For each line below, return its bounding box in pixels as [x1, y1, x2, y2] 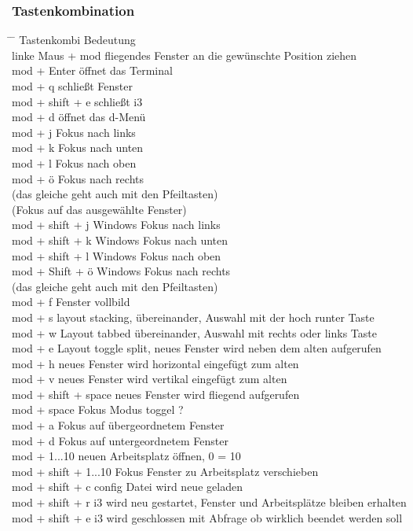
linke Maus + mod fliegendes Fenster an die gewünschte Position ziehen [12, 46, 357, 63]
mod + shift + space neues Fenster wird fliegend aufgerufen [12, 385, 300, 402]
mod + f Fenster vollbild [12, 293, 130, 310]
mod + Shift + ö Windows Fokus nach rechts [12, 263, 231, 279]
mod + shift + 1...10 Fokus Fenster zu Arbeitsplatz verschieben [12, 463, 319, 479]
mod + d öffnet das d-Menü [12, 109, 146, 125]
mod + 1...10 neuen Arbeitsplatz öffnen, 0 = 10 [12, 448, 241, 464]
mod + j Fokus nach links [12, 124, 136, 140]
